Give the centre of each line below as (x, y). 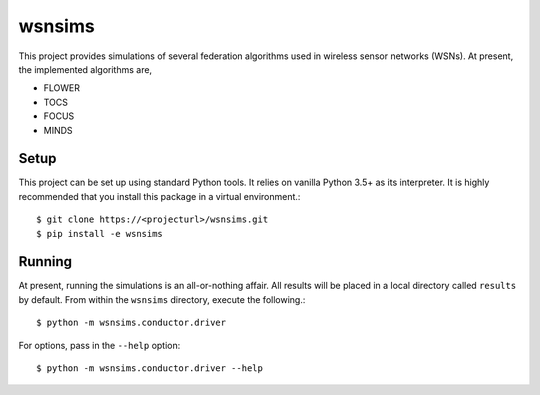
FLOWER (61, 88)
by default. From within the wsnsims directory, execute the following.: (162, 299)
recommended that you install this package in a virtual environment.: (159, 196)
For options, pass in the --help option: (99, 345)
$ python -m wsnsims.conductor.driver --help (150, 368)
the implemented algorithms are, (85, 69)
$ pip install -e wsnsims (100, 233)
